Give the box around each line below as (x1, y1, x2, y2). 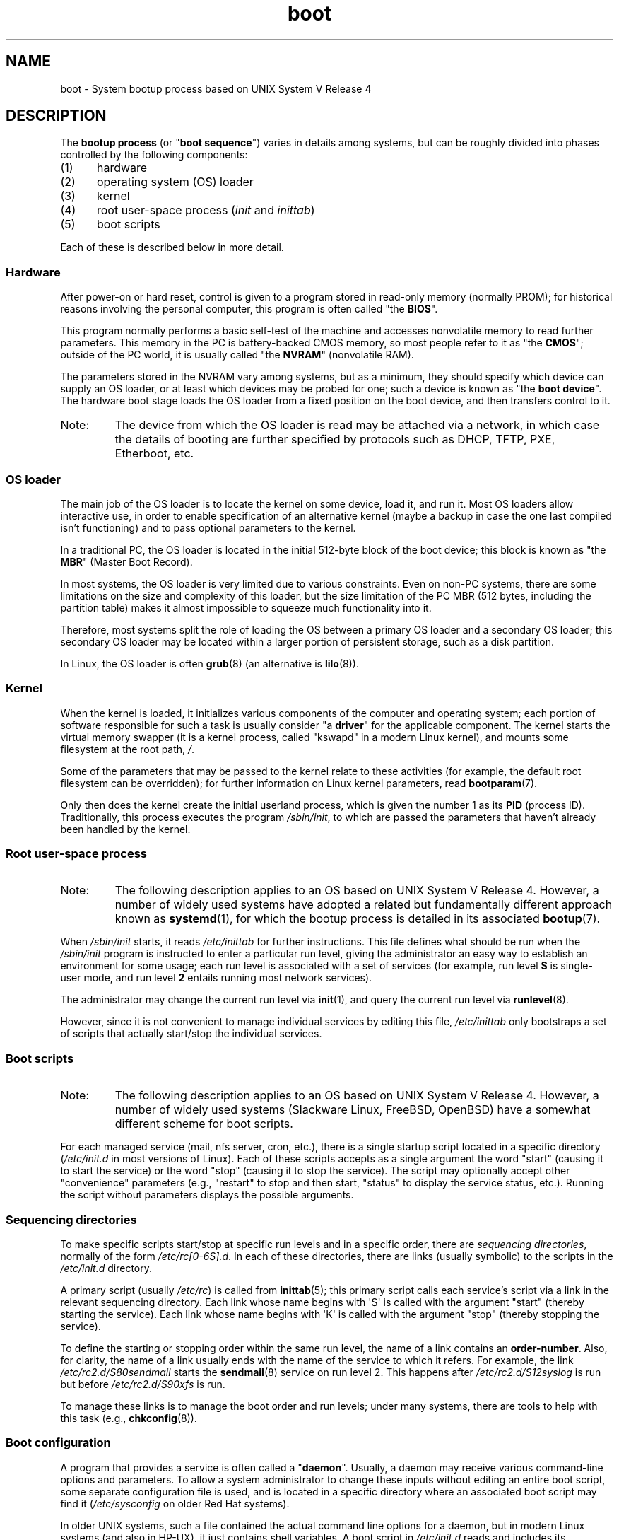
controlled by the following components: (60, 148, 248, 161)
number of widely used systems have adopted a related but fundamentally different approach (114, 897, 613, 912)
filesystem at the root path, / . (60, 742, 195, 755)
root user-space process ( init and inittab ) (96, 203, 315, 218)
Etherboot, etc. (114, 446, 194, 461)
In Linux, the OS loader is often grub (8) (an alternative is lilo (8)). (60, 657, 359, 670)
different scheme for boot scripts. (114, 1116, 293, 1131)
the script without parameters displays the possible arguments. (60, 1189, 354, 1201)
